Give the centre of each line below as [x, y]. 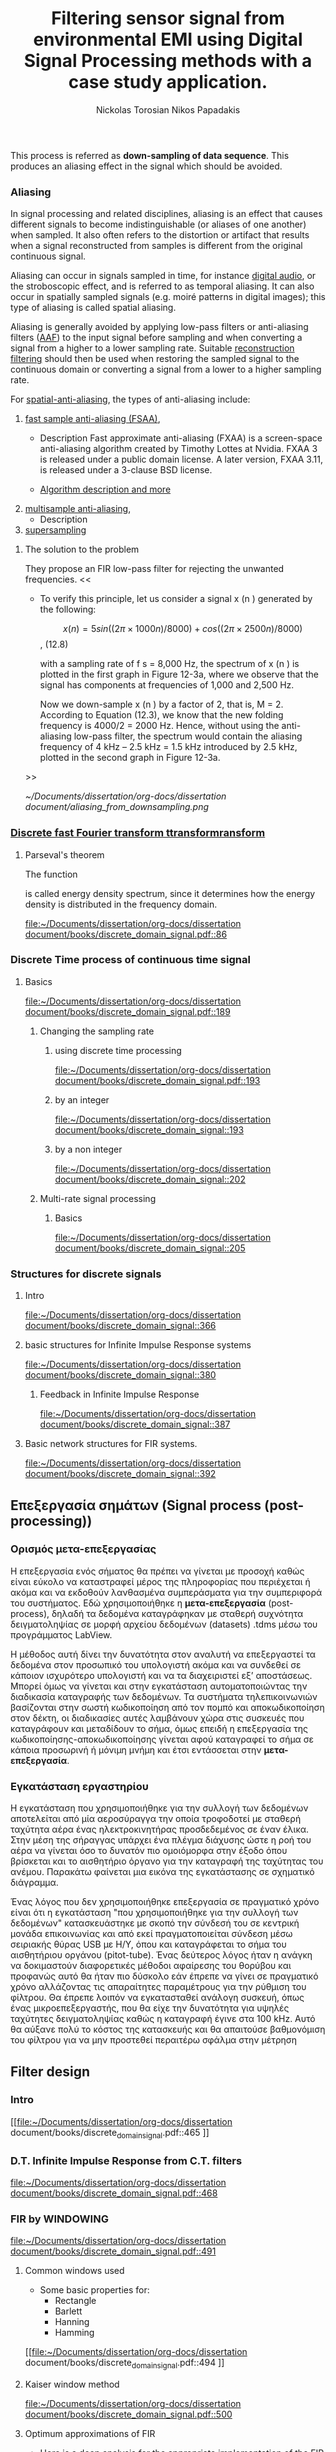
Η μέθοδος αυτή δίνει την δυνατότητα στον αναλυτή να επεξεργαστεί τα [163, 1654]
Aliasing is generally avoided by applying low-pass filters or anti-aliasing [159, 327]
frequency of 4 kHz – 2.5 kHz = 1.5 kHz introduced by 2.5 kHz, [168, 747]
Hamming [74, 2333]
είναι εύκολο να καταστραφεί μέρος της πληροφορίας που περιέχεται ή [160, 1581]
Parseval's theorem [64, 854]
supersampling [55, 530]
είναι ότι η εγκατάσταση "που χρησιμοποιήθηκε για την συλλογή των [154, 1913]
